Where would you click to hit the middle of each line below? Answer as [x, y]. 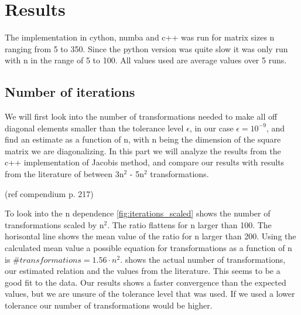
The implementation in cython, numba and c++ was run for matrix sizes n [140, 37]
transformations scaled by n [54, 224]
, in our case [211, 128]
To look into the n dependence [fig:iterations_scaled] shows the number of [138, 213]
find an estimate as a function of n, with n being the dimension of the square [143, 139]
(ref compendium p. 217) [49, 193]
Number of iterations [70, 92]
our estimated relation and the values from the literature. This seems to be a [143, 271]
